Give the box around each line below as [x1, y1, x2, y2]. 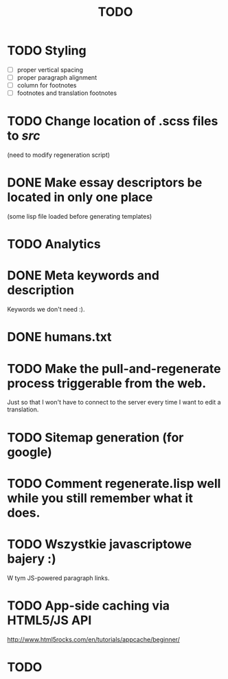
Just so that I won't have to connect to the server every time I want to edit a [7, 398, 221, 407]
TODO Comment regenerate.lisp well [7, 475, 221, 491]
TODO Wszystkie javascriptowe [7, 536, 192, 552]
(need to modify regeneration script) [7, 151, 111, 159]
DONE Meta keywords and [7, 268, 160, 283]
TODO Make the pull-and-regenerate [7, 360, 221, 376]
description [7, 283, 74, 298]
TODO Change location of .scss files [7, 114, 218, 129]
